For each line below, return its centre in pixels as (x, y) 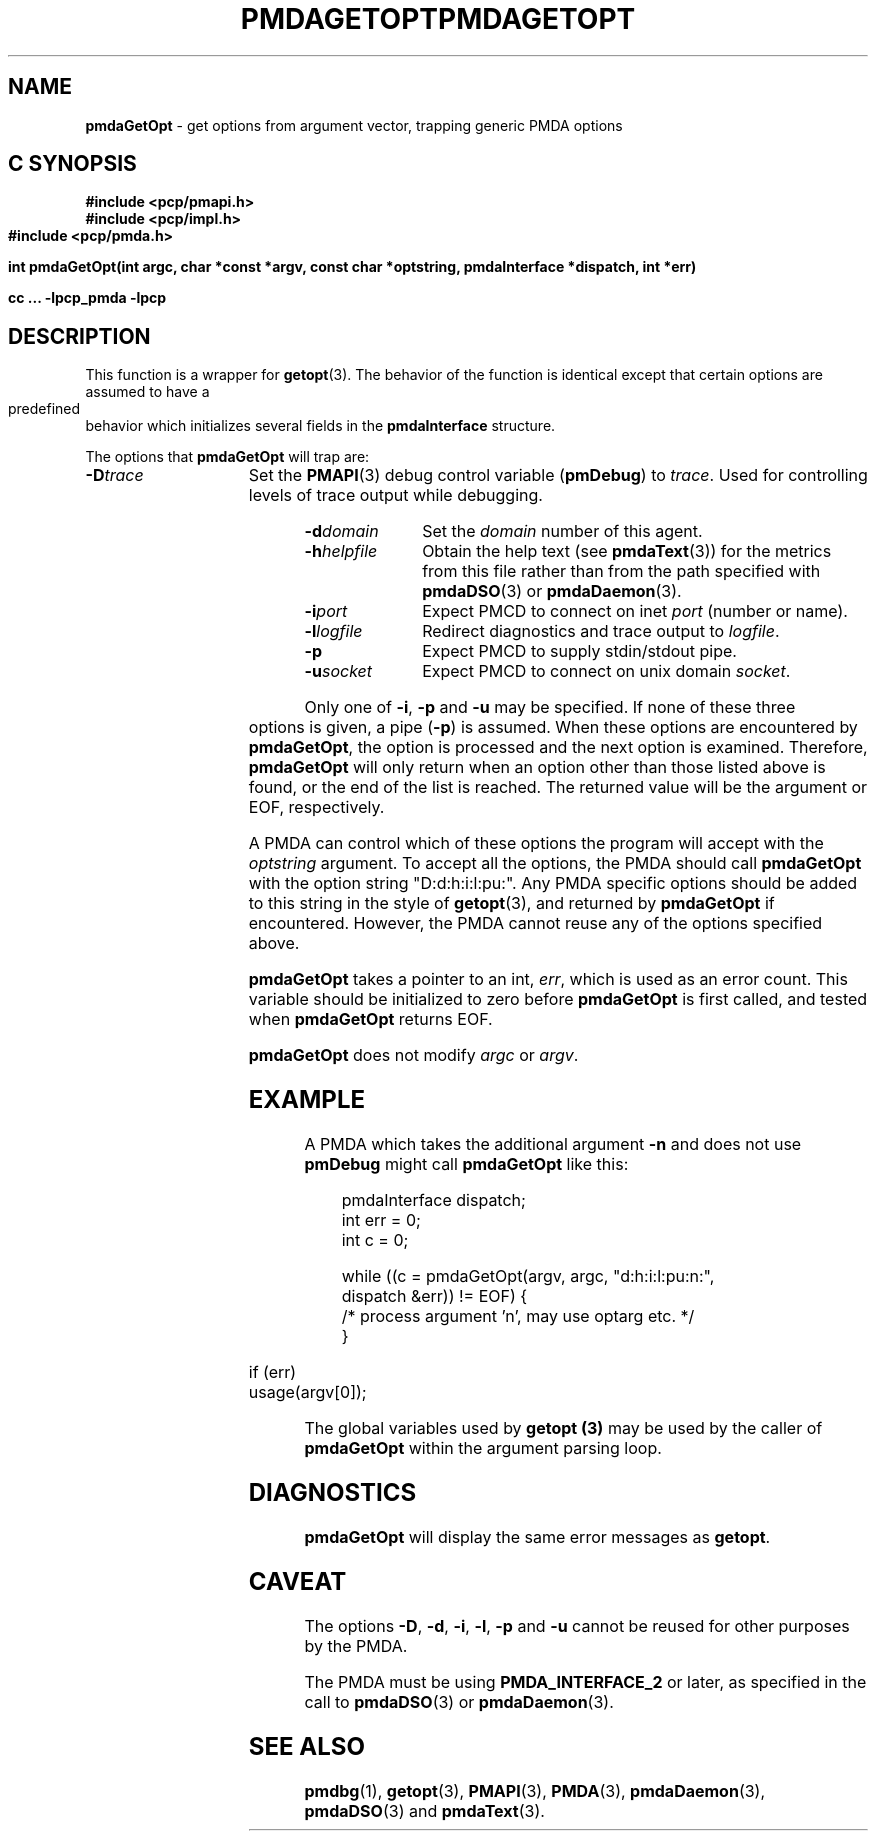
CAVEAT (297, 1581)
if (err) (272, 1372)
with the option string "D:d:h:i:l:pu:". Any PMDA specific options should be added (553, 883)
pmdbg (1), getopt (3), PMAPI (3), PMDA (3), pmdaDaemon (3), (535, 1790)
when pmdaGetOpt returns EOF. (370, 1019)
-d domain (341, 531)
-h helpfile (341, 551)
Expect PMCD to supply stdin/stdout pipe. (579, 651)
